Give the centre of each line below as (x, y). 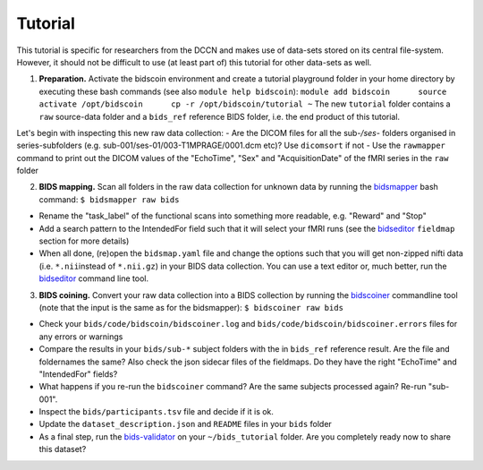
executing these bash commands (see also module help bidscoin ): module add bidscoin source (243, 91)
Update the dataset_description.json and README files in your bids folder (186, 424)
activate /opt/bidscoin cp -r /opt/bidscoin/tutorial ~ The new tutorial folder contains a (245, 104)
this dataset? (63, 449)
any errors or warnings (81, 337)
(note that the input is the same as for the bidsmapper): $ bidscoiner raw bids (191, 307)
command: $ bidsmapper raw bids (109, 199)
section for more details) (84, 241)
